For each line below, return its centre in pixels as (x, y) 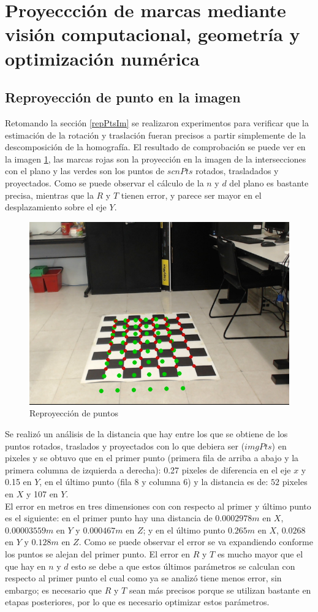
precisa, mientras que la (49, 195)
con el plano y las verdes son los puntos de (85, 171)
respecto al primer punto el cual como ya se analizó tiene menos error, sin (143, 578)
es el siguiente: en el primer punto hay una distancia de (109, 518)
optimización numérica (102, 58)
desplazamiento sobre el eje (56, 207)
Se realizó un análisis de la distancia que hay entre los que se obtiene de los (146, 434)
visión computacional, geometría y (153, 34)
